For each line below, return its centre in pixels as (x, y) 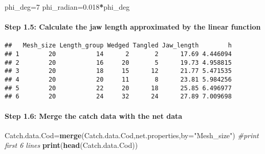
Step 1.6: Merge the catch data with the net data (94, 116)
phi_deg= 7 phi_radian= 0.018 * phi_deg (67, 7)
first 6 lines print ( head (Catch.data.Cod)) (71, 145)
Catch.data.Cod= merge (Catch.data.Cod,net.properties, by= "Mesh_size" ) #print (132, 135)
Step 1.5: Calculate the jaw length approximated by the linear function (133, 27)
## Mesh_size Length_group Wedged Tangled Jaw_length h (118, 46)
